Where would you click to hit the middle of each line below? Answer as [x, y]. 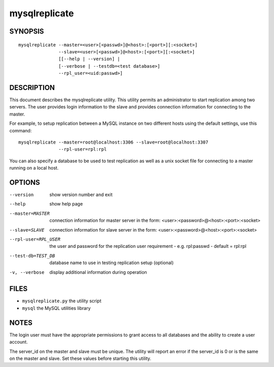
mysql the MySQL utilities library [56, 308]
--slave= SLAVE [27, 230]
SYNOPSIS [27, 31]
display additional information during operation [98, 272]
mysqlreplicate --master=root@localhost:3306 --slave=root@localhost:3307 [113, 142]
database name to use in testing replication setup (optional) [112, 263]
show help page [66, 204]
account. [19, 342]
